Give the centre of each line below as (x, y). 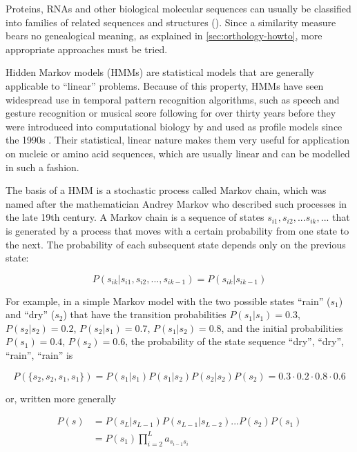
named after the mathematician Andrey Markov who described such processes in (176, 203)
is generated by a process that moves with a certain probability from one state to (177, 230)
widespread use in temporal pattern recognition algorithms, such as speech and (173, 99)
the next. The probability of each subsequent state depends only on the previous (176, 244)
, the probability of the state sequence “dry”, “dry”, (234, 341)
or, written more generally (61, 398)
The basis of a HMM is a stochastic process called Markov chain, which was (166, 190)
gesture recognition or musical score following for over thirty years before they (171, 113)
